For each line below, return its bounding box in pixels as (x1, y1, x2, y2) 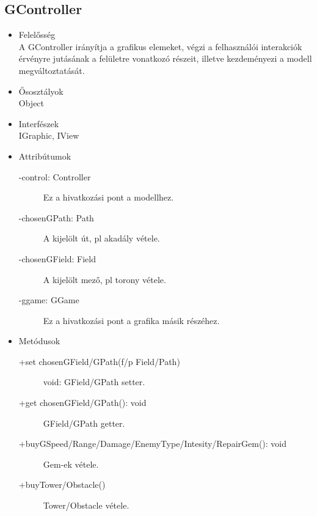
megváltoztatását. (18, 64, 85, 76)
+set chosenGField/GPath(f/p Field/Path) (18, 355, 180, 367)
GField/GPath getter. (43, 416, 125, 429)
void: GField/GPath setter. (43, 375, 145, 388)
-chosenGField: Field (18, 252, 96, 265)
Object (18, 97, 45, 109)
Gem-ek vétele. (43, 457, 99, 470)
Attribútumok (18, 149, 71, 162)
